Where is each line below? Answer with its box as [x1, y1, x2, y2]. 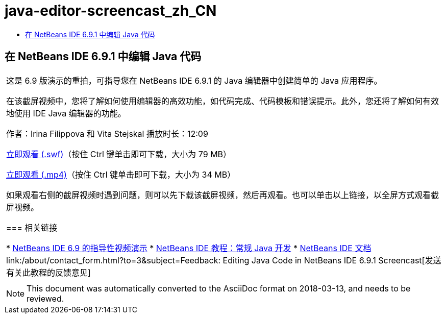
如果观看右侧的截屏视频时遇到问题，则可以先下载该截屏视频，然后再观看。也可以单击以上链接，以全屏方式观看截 [6, 189, 439, 200]
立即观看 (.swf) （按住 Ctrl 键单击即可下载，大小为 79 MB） [6, 149, 232, 159]
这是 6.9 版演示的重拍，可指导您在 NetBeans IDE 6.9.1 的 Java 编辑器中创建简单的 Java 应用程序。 [6, 75, 382, 86]
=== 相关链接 [6, 222, 58, 233]
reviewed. [27, 293, 64, 304]
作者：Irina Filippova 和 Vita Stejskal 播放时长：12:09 [6, 128, 208, 139]
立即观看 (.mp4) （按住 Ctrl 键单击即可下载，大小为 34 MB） [6, 169, 236, 180]
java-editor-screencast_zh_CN [5, 2, 217, 19]
